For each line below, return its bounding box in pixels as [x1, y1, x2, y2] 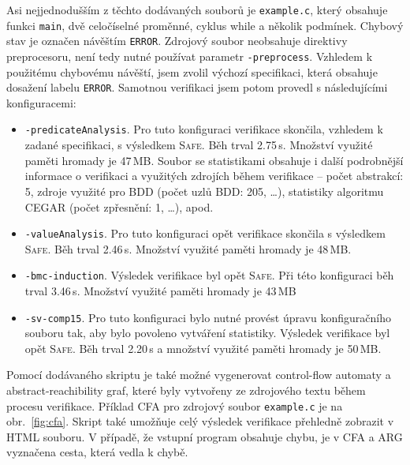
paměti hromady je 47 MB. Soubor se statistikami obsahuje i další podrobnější [24, 152, 404, 168]
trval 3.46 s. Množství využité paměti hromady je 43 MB [24, 283, 296, 298]
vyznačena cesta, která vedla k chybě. [6, 444, 188, 460]
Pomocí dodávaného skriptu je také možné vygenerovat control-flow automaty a [6, 366, 391, 383]
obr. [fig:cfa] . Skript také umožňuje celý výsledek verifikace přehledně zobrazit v [6, 413, 394, 429]
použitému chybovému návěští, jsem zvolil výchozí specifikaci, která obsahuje [6, 63, 378, 80]
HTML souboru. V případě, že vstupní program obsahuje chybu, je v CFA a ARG [6, 428, 403, 444]
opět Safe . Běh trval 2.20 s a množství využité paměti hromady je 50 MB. [24, 339, 382, 356]
